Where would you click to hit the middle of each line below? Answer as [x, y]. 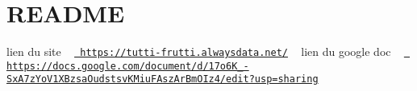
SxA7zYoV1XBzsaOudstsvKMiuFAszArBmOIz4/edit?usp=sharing [163, 79]
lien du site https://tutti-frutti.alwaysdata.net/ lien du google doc [199, 51]
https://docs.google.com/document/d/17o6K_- [128, 66]
